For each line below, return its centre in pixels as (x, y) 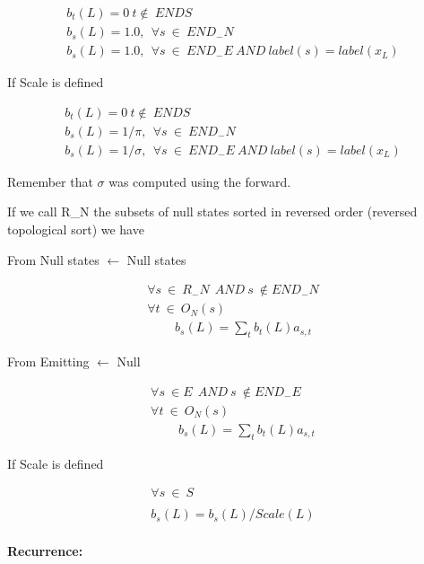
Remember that (50, 181)
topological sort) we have (76, 229)
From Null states (53, 259)
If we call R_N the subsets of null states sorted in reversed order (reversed (212, 211)
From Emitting (48, 361)
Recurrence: (45, 550)
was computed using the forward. (200, 181)
